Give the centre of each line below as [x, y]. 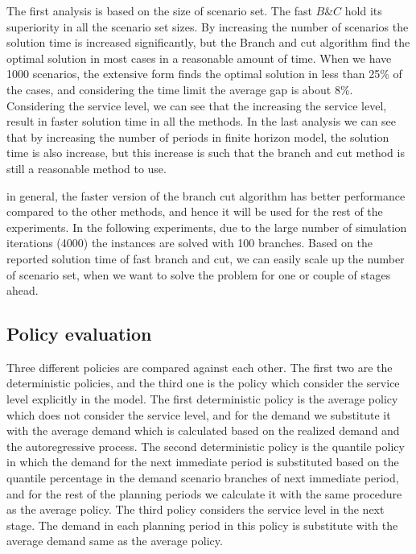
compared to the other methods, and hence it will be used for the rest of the [195, 211]
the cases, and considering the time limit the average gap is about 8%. [180, 89]
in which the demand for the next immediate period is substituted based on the [203, 462]
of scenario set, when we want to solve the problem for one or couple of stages [199, 274]
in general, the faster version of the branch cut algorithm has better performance [206, 195]
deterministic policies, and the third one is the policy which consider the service [203, 383]
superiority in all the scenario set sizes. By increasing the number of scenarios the [208, 26]
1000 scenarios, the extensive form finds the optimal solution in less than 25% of [204, 74]
